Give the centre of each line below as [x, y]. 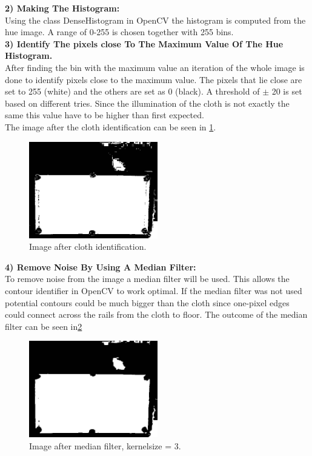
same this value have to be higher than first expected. [105, 115]
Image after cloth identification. [88, 246]
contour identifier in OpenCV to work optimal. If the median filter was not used [154, 290]
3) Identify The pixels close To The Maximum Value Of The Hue [144, 43]
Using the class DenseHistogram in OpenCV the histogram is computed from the [155, 20]
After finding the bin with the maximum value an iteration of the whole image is [155, 67]
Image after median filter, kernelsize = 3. [105, 445]
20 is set [287, 91]
